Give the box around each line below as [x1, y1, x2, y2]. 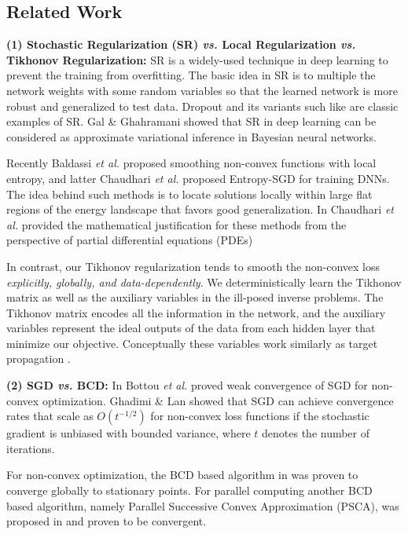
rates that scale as [6, 408, 94, 424]
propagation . [6, 350, 71, 367]
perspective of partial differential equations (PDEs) [6, 232, 253, 248]
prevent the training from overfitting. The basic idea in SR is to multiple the [6, 67, 376, 83]
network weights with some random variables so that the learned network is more [6, 82, 398, 98]
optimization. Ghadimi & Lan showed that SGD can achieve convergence [42, 392, 394, 408]
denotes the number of [262, 425, 370, 441]
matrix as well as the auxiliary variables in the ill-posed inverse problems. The [6, 289, 384, 305]
